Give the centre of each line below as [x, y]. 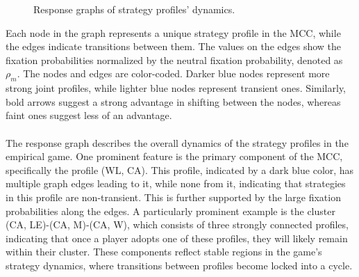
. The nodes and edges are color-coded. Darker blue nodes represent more [173, 73]
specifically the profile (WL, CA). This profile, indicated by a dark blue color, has [180, 169]
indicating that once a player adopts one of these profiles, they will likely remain [177, 238]
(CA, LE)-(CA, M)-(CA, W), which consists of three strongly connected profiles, [177, 224]
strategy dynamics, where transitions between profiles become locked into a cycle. [179, 265]
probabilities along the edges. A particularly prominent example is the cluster [170, 211]
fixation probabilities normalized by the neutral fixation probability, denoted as [174, 60]
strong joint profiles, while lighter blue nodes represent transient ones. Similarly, [176, 88]
